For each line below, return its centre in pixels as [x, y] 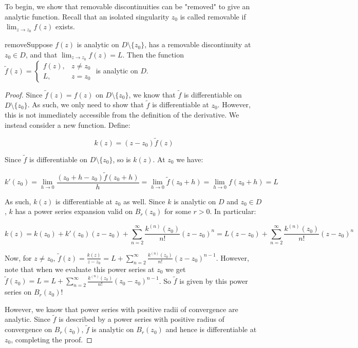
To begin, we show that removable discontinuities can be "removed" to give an [127, 6]
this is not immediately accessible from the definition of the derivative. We [122, 115]
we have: [190, 159]
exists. [65, 26]
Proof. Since [24, 94]
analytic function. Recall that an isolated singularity [87, 16]
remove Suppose [29, 44]
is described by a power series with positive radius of [142, 319]
